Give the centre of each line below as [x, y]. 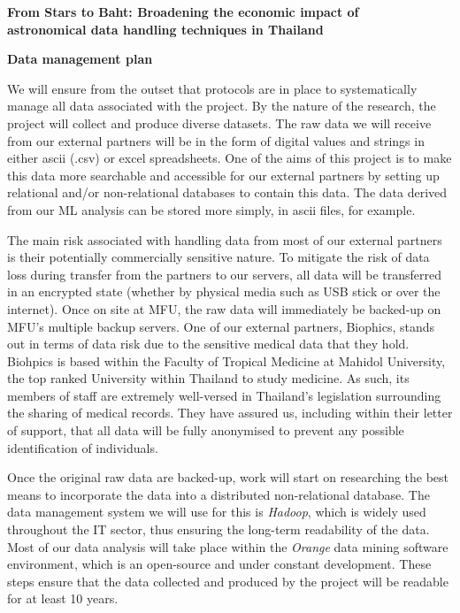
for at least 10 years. [63, 598]
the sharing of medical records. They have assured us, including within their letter [230, 413]
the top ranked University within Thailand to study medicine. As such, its [208, 378]
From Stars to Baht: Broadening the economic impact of [183, 11]
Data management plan [80, 59]
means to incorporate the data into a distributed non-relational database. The [218, 494]
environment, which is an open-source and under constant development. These [219, 564]
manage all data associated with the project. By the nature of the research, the [222, 106]
